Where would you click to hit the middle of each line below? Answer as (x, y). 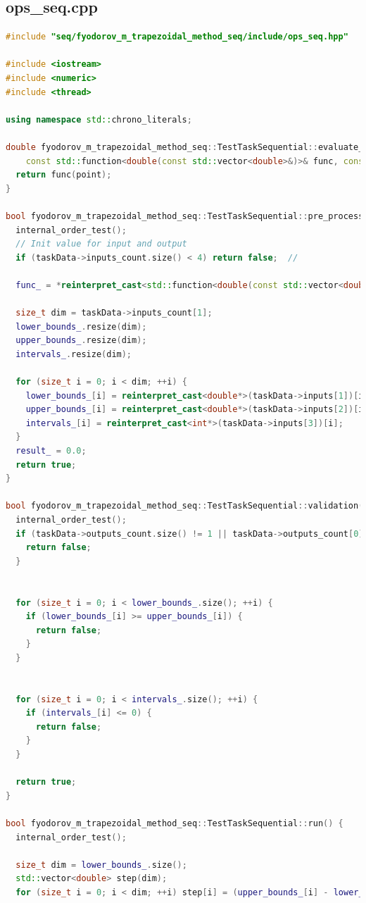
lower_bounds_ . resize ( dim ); (81, 326)
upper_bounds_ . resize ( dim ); (81, 341)
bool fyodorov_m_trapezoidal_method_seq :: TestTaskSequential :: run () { (175, 824)
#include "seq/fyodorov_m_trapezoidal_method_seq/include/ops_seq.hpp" (177, 37)
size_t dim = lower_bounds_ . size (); (101, 865)
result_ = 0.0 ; (51, 451)
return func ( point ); (64, 175)
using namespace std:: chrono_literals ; (99, 119)
